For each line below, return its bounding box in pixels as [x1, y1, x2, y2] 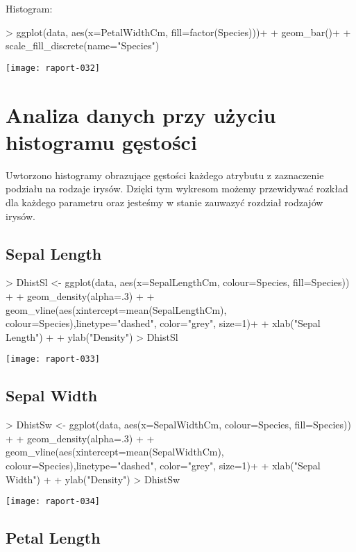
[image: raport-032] [6, 62, 101, 73]
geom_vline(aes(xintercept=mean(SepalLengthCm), [6, 302, 227, 317]
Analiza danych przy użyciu [6, 100, 276, 128]
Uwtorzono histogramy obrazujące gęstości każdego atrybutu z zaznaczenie [6, 167, 324, 182]
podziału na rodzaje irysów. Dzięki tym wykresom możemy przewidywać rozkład [6, 181, 348, 196]
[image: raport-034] [6, 496, 101, 507]
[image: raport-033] [6, 354, 101, 365]
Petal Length [6, 527, 101, 549]
